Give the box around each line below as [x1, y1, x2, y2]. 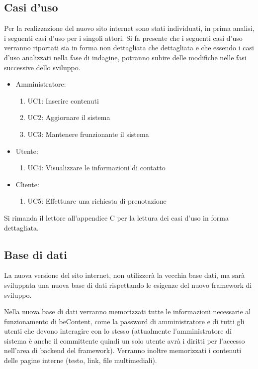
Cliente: [15, 179, 39, 189]
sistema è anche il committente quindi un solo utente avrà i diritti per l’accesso [4, 335, 245, 346]
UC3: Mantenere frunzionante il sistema [27, 128, 149, 139]
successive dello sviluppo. [4, 62, 81, 72]
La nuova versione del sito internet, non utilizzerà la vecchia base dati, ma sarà [4, 270, 245, 280]
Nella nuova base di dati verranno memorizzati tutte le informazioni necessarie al [4, 306, 251, 317]
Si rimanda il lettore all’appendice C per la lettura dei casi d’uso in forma [4, 212, 229, 223]
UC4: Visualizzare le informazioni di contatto [27, 162, 166, 173]
